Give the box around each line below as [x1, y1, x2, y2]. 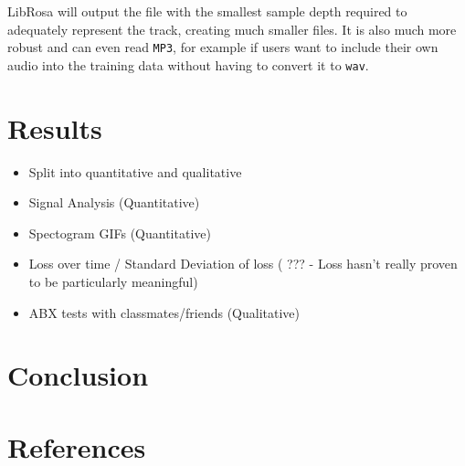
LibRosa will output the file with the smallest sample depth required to [7, 2, 407, 20]
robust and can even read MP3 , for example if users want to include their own [7, 37, 439, 57]
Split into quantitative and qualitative [28, 162, 242, 181]
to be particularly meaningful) [28, 272, 198, 291]
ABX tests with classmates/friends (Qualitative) [28, 302, 301, 322]
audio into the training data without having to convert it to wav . [7, 55, 369, 74]
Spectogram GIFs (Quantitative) [28, 223, 211, 242]
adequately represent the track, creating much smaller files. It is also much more [7, 19, 457, 38]
